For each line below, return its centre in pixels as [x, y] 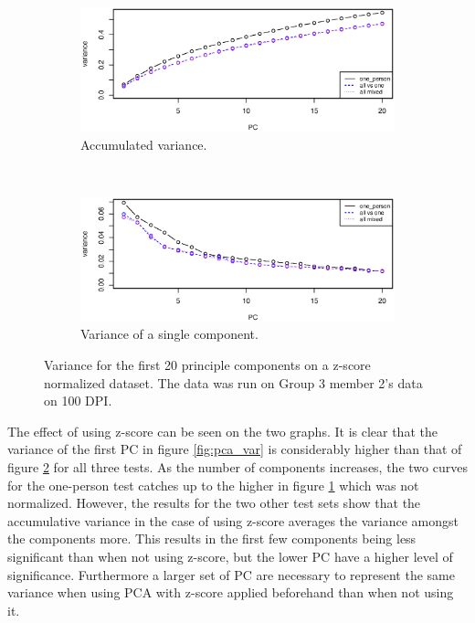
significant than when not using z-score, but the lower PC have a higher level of [230, 556]
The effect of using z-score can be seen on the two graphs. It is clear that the [222, 431]
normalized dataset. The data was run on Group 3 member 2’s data [233, 382]
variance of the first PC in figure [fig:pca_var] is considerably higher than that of [235, 449]
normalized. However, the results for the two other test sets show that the [214, 503]
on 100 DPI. [78, 401]
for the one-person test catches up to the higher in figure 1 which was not [213, 485]
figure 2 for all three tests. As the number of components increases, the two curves [237, 467]
